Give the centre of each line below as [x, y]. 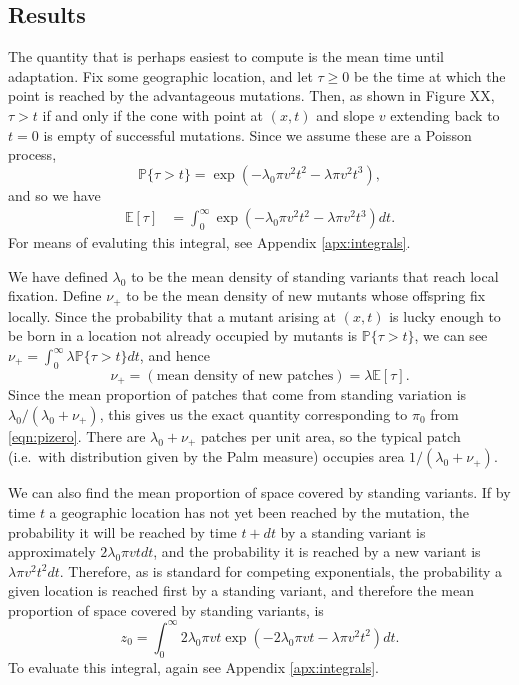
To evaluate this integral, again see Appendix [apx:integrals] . [193, 666]
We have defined [58, 275]
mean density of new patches [245, 375]
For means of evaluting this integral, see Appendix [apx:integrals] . [209, 242]
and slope [345, 114]
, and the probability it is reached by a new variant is [317, 551]
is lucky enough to [445, 315]
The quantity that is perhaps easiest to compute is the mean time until [226, 56]
